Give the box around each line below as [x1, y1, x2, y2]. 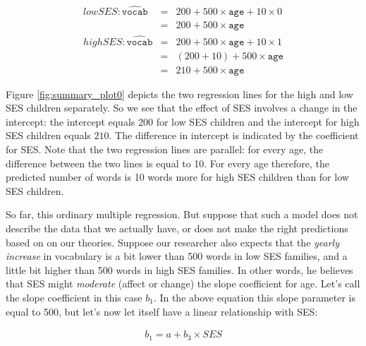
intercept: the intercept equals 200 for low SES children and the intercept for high [6, 114, 360, 129]
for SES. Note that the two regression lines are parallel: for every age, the [6, 141, 324, 156]
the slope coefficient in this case [6, 290, 142, 304]
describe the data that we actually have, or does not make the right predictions [6, 220, 348, 235]
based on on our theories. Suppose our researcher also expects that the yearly [6, 234, 339, 249]
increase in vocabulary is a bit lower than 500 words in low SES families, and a [6, 249, 348, 263]
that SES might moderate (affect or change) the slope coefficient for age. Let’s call [6, 276, 360, 291]
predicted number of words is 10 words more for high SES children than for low [6, 169, 349, 184]
